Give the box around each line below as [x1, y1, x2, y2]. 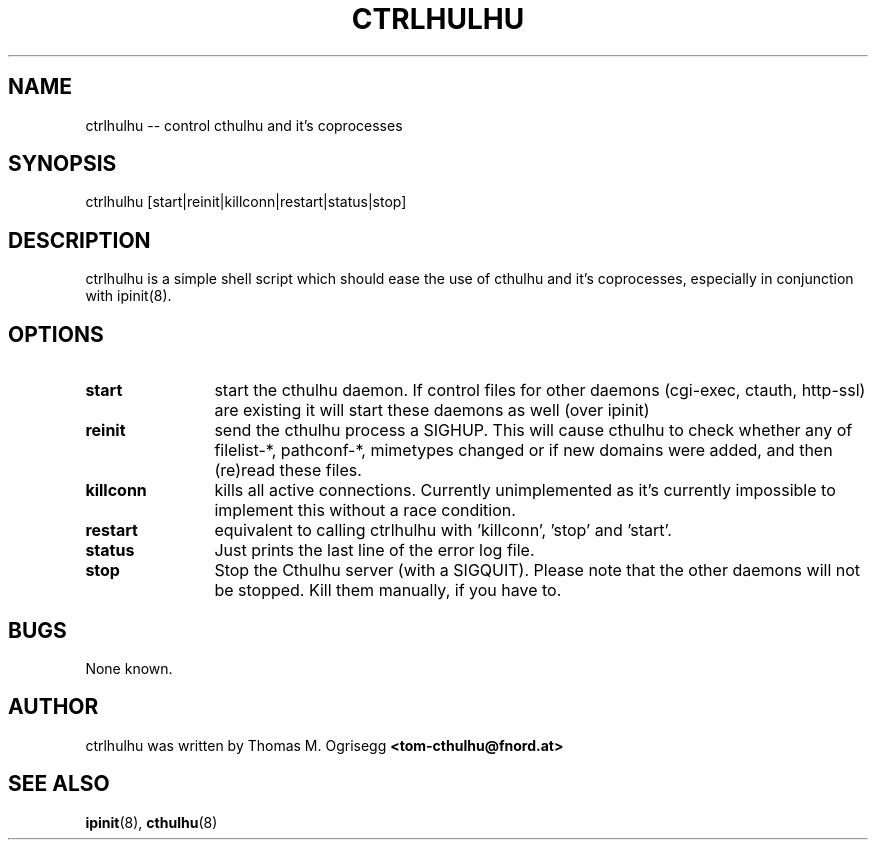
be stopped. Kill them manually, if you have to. [214, 580, 562, 601]
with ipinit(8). [85, 287, 172, 305]
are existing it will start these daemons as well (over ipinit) [214, 400, 650, 421]
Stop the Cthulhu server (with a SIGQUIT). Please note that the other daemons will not [214, 560, 861, 581]
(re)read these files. [214, 460, 362, 481]
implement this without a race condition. [214, 500, 516, 521]
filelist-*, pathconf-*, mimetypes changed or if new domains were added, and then [214, 440, 833, 461]
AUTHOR [8, 694, 99, 720]
